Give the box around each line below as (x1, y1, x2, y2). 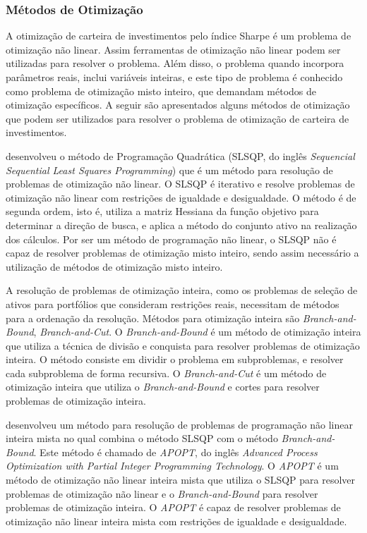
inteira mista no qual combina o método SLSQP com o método (6, 431, 278, 446)
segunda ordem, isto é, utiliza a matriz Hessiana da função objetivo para (6, 204, 319, 219)
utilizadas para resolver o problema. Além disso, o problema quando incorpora (6, 56, 344, 71)
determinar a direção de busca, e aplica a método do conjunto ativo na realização (6, 217, 357, 232)
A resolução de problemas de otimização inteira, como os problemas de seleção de (6, 283, 358, 298)
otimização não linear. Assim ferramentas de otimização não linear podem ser (6, 42, 341, 56)
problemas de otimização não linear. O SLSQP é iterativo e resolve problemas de (6, 176, 355, 191)
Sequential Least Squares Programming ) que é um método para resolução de (6, 162, 333, 177)
